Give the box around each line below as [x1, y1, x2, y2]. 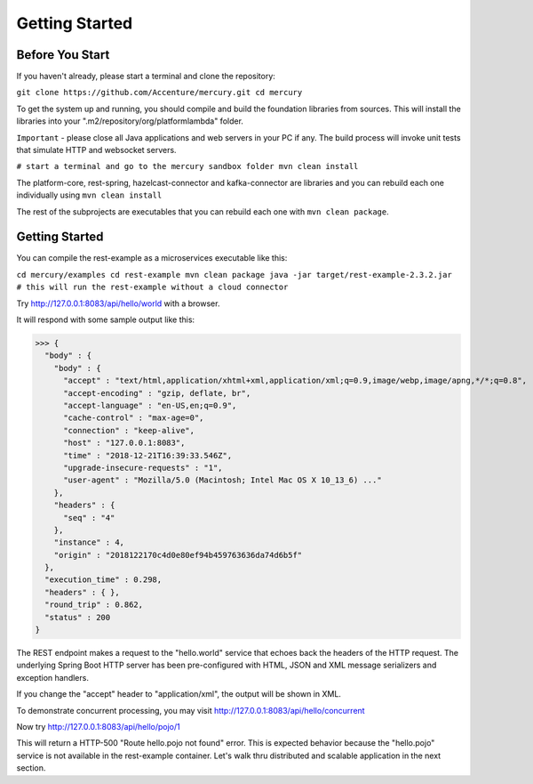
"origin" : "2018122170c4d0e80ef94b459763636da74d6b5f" [53, 550, 303, 560]
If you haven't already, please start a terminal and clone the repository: [16, 71, 275, 82]
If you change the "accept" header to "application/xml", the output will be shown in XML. [16, 689, 342, 699]
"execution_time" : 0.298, [44, 575, 163, 585]
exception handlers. [16, 672, 89, 683]
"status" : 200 [44, 612, 111, 622]
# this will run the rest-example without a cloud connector [16, 282, 289, 293]
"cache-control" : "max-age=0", [63, 413, 204, 423]
